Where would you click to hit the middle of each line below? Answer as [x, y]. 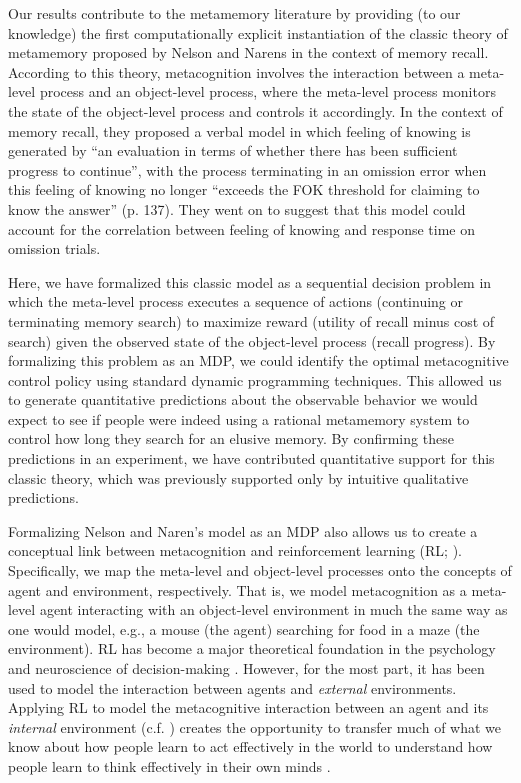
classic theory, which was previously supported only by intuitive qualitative [238, 477]
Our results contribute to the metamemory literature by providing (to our [234, 13]
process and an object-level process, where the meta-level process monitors [267, 91]
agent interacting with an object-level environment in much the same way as [273, 609]
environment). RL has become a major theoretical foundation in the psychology [252, 648]
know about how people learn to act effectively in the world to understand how [250, 746]
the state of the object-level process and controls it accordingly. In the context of [255, 110]
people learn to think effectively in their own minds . [169, 765]
